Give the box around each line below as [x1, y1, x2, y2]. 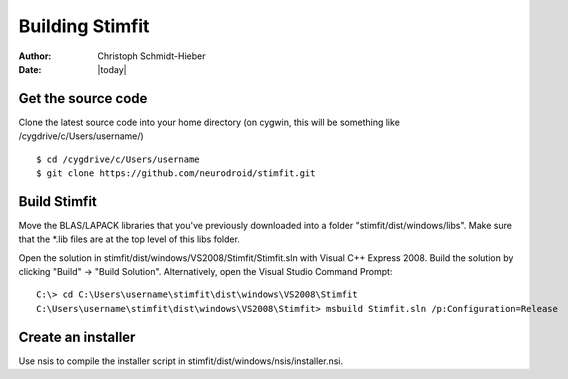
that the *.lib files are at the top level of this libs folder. [18, 233, 240, 245]
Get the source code [18, 90, 148, 107]
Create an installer [18, 328, 136, 345]
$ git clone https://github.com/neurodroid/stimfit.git [36, 168, 316, 179]
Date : [18, 63, 42, 75]
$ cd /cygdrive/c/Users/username [36, 153, 200, 165]
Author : [18, 50, 52, 62]
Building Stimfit [18, 15, 150, 37]
